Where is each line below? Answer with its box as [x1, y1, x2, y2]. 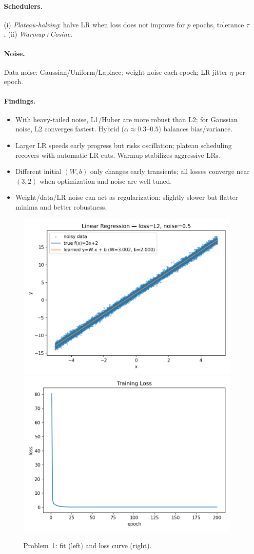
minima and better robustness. [15, 201, 107, 212]
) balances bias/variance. [158, 124, 233, 134]
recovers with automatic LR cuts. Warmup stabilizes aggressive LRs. [15, 149, 220, 160]
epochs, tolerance [193, 19, 244, 29]
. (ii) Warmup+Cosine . [4, 29, 73, 39]
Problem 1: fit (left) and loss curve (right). [23, 540, 152, 550]
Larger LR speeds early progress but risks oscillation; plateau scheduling [15, 140, 232, 150]
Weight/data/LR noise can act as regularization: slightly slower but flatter [15, 192, 238, 202]
